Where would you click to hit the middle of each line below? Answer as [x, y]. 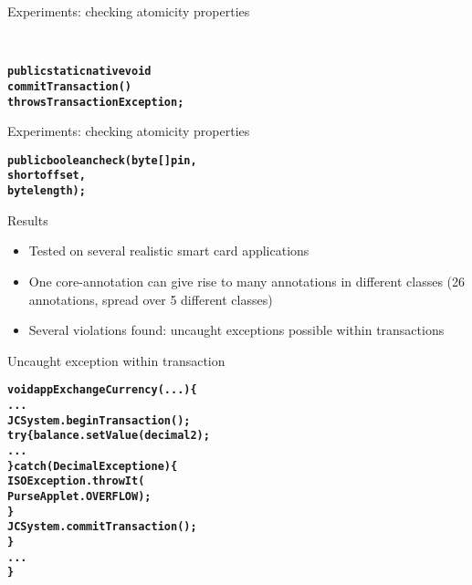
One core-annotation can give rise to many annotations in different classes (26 [247, 281]
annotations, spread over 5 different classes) [151, 299]
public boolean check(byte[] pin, [102, 160]
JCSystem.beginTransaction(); [99, 420]
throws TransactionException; [96, 102]
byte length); [47, 191]
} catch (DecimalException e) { [93, 466]
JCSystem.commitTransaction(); [102, 527]
